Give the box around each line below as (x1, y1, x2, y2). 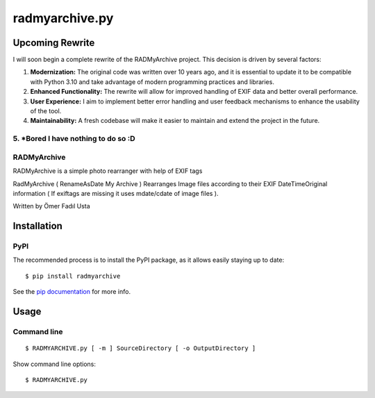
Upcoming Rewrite (12, 37, 95, 49)
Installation (12, 220, 62, 232)
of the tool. (30, 107, 62, 115)
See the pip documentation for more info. (12, 288, 131, 296)
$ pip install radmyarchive (25, 272, 121, 280)
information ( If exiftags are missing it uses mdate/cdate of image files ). (12, 189, 219, 197)
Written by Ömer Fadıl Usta (12, 202, 90, 210)
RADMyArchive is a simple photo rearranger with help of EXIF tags (12, 167, 203, 175)
